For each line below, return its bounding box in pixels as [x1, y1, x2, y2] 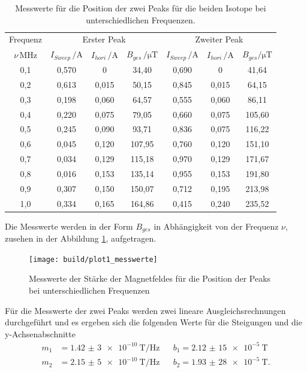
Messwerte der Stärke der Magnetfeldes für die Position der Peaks [29, 272, 271, 285]
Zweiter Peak [195, 33, 243, 45]
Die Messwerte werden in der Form [5, 219, 133, 232]
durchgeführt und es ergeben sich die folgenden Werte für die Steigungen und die [5, 316, 302, 328]
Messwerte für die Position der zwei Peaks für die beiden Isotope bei [15, 2, 266, 14]
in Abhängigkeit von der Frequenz [153, 219, 279, 232]
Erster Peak [82, 33, 126, 45]
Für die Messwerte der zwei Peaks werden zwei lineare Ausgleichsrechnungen [5, 304, 286, 316]
